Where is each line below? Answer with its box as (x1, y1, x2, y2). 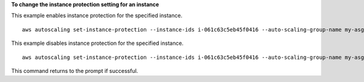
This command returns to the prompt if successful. (11, 67, 138, 74)
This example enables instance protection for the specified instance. (11, 12, 183, 19)
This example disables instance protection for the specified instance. (11, 39, 184, 47)
